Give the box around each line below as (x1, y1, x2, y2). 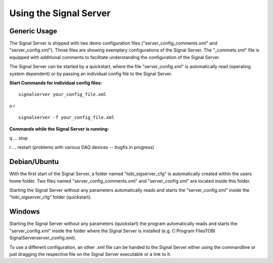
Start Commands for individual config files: (9, 80, 102, 86)
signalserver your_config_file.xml (18, 91, 107, 97)
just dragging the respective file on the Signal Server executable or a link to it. (9, 251, 171, 257)
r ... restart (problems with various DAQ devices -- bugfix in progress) (9, 144, 154, 150)
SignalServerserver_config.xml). (9, 235, 76, 241)
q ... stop (9, 135, 28, 141)
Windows (9, 207, 40, 216)
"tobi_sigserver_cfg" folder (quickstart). (9, 194, 92, 200)
